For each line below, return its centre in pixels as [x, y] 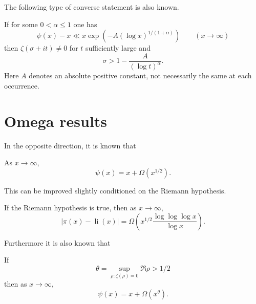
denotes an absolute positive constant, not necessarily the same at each [140, 75]
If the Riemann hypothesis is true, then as [70, 208]
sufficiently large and [118, 48]
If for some [21, 24]
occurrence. [22, 85]
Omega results [56, 121]
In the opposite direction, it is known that [70, 145]
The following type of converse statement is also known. [92, 7]
